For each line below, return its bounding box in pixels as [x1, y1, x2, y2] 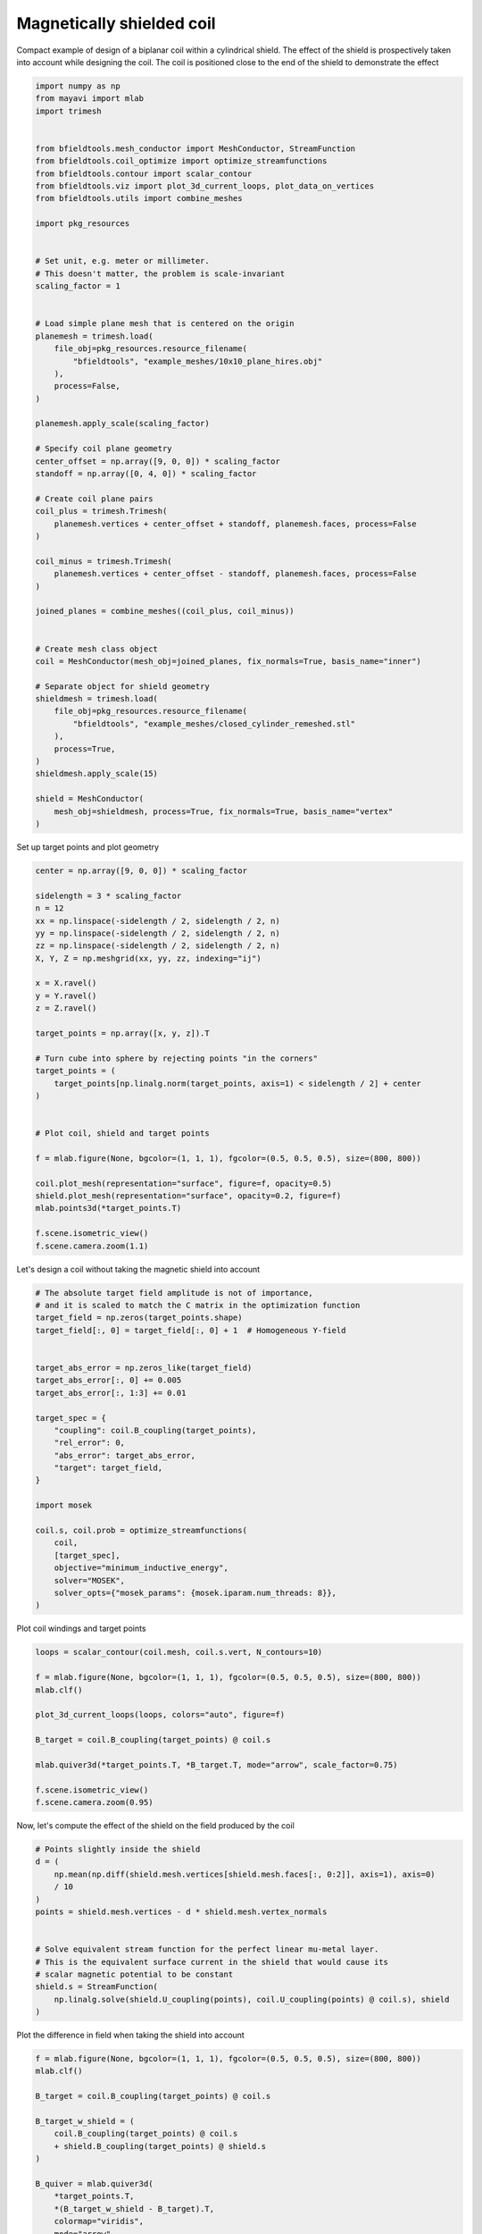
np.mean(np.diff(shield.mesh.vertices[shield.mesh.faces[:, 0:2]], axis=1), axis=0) [54, 1869, 436, 1879]
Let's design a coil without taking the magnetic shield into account [16, 1264, 261, 1274]
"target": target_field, [54, 1463, 163, 1474]
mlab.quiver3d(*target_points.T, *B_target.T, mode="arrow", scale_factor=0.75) [35, 1759, 398, 1769]
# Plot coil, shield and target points [35, 1129, 210, 1138]
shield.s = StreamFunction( [35, 1982, 158, 1992]
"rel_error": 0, [54, 1438, 125, 1448]
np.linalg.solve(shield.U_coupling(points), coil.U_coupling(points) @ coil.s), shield [54, 1994, 450, 2004]
